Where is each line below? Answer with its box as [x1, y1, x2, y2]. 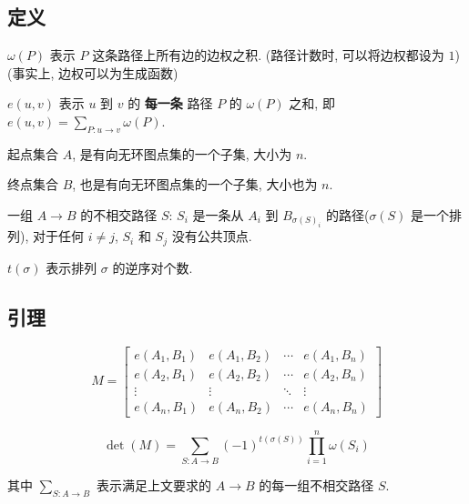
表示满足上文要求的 [97, 475, 212, 494]
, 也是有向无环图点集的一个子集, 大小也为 [72, 175, 318, 194]
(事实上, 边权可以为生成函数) [7, 63, 178, 82]
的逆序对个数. [112, 257, 193, 277]
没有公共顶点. [171, 227, 252, 246]
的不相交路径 [80, 205, 158, 224]
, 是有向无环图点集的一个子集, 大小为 [72, 144, 292, 163]
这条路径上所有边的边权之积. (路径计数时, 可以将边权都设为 [92, 45, 444, 65]
